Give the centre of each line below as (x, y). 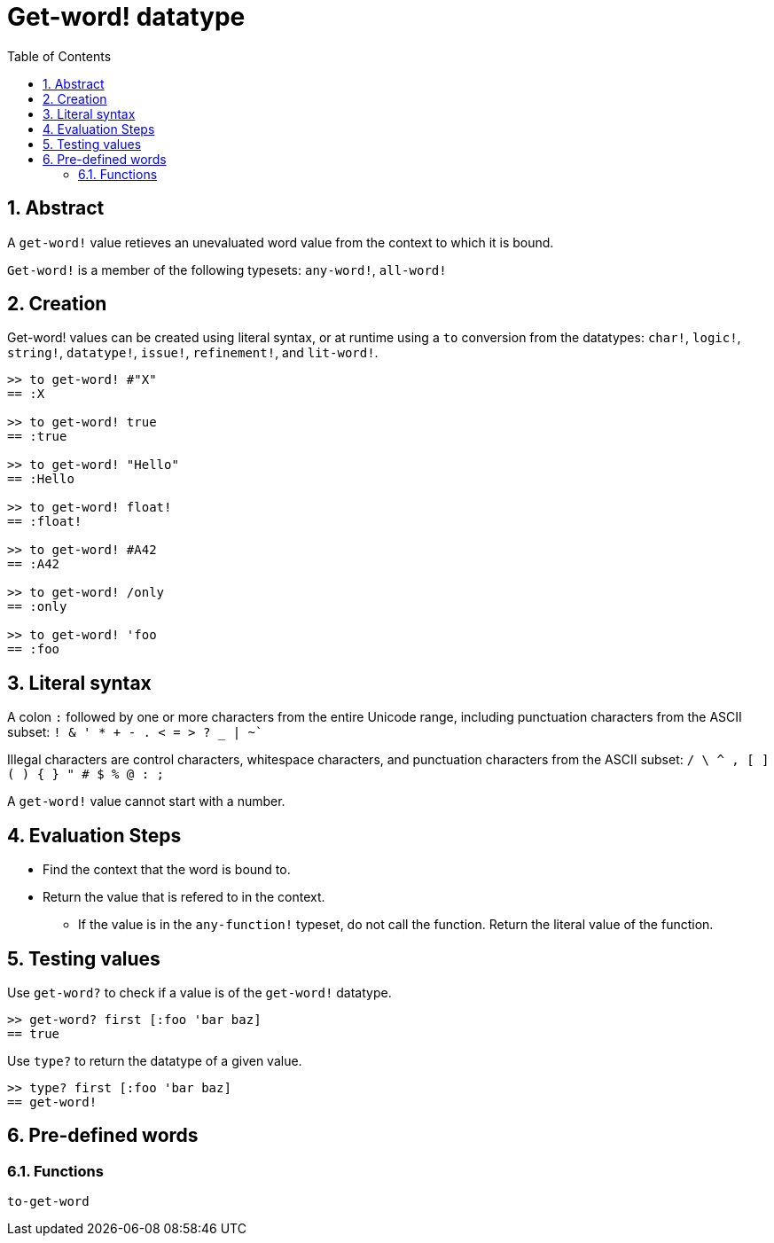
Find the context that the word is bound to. (167, 870)
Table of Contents (59, 56)
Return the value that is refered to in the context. (184, 897)
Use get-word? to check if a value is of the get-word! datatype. (199, 992)
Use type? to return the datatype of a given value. (155, 1060)
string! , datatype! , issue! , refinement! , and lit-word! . (193, 353)
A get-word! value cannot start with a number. (146, 801)
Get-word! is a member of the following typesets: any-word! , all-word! (227, 270)
